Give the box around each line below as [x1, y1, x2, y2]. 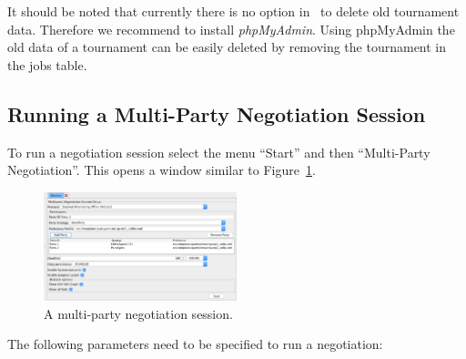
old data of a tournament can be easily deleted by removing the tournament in [7, 37, 447, 56]
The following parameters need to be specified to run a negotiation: [7, 334, 383, 354]
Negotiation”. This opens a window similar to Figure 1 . [7, 160, 316, 179]
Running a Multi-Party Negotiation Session [7, 99, 426, 128]
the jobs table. [7, 55, 87, 74]
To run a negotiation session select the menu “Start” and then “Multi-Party [7, 142, 431, 161]
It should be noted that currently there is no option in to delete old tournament [7, 2, 460, 20]
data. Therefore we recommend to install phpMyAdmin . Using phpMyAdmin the [7, 19, 455, 38]
